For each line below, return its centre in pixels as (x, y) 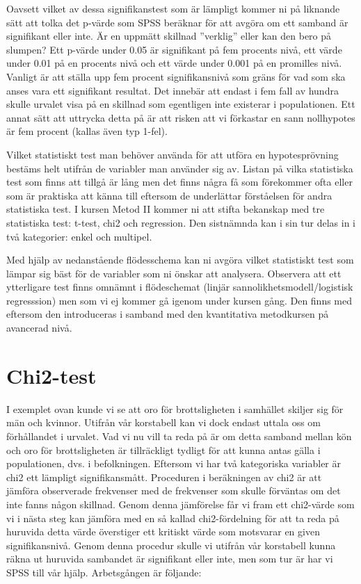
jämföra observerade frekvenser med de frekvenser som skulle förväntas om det (174, 490)
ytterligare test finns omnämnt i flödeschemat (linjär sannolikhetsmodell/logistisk (180, 287)
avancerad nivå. (39, 328)
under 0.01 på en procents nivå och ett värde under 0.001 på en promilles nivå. (174, 63)
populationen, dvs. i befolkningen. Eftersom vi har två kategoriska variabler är (174, 463)
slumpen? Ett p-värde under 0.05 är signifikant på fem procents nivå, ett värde (174, 49)
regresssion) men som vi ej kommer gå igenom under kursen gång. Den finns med (179, 300)
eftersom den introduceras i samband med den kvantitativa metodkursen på (168, 314)
